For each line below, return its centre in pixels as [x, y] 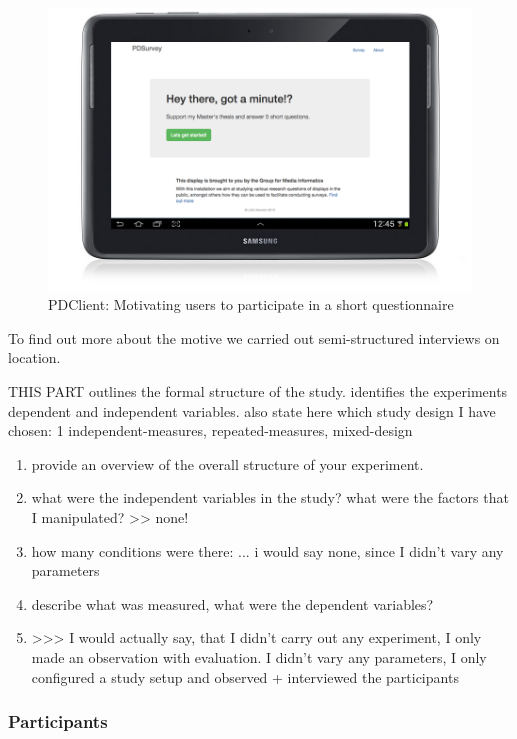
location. [34, 357]
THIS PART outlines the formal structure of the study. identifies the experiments [258, 391]
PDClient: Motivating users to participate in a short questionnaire [251, 304]
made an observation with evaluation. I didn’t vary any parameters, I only [259, 656]
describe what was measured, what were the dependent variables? [232, 603]
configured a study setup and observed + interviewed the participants [245, 676]
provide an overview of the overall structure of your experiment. [227, 463]
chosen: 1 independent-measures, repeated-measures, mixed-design [210, 430]
